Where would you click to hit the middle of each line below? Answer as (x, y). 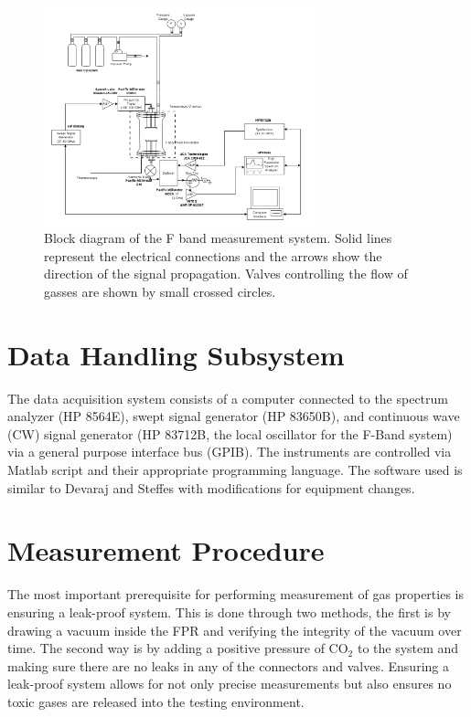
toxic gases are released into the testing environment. (156, 701)
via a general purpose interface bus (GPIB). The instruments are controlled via (230, 452)
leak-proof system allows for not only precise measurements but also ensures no (230, 684)
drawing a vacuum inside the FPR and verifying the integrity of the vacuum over (235, 630)
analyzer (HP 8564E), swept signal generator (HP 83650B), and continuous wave (234, 416)
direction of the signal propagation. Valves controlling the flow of (226, 274)
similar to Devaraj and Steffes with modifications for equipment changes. (211, 487)
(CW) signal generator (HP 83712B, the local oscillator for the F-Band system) (230, 433)
